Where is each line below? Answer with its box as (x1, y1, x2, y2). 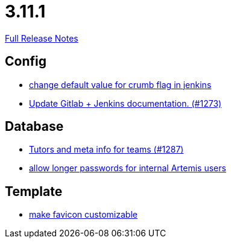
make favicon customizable (29, 209, 138, 220)
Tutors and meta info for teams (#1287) (29, 144, 184, 155)
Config (5, 54, 46, 69)
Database (5, 119, 64, 134)
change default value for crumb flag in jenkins (29, 79, 212, 90)
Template (5, 183, 63, 199)
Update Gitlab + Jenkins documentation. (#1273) (29, 98, 222, 109)
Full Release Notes (5, 33, 78, 43)
